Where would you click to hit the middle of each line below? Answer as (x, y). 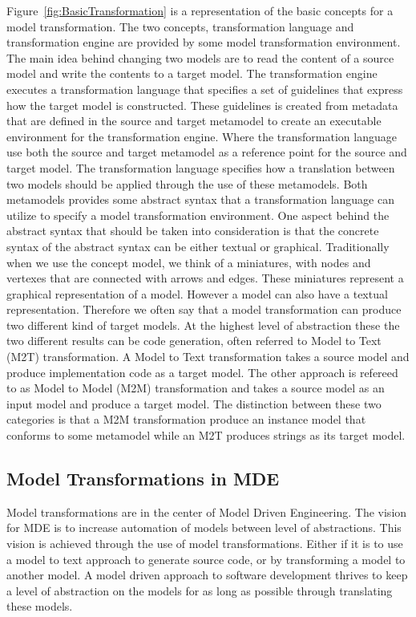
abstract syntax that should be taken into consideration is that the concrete (193, 231)
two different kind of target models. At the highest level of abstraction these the (203, 325)
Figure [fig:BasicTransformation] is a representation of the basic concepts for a (200, 10)
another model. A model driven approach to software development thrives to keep (207, 575)
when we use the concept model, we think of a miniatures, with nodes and (189, 262)
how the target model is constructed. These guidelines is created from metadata (202, 105)
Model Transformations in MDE (143, 479)
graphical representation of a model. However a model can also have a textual (197, 293)
